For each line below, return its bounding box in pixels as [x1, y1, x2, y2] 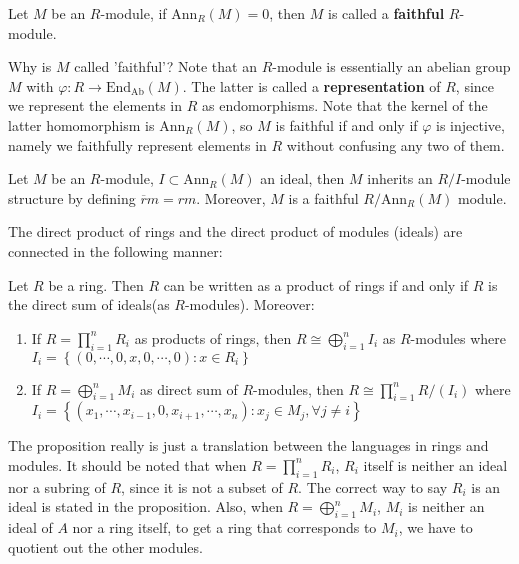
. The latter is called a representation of [182, 75, 441, 96]
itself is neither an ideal [363, 454, 508, 475]
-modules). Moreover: [184, 294, 315, 315]
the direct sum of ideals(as [8, 294, 170, 315]
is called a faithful [328, 3, 445, 23]
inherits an [367, 168, 433, 189]
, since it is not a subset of [121, 476, 283, 497]
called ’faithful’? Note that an [74, 56, 257, 77]
